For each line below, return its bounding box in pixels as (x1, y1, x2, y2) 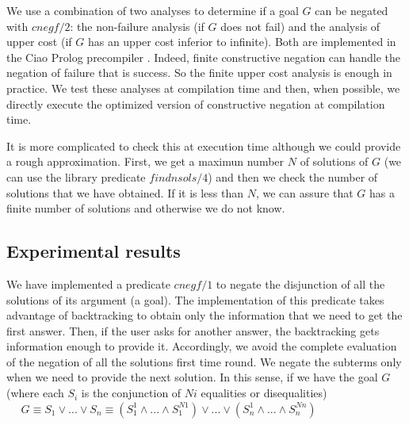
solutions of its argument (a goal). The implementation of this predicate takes (6, 291, 384, 308)
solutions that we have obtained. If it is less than (6, 184, 244, 201)
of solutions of (300, 153, 369, 170)
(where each (6, 385, 64, 401)
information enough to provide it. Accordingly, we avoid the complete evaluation (6, 338, 397, 354)
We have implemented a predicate (6, 275, 170, 292)
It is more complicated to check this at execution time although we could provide (6, 137, 401, 154)
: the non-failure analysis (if (70, 17, 204, 34)
